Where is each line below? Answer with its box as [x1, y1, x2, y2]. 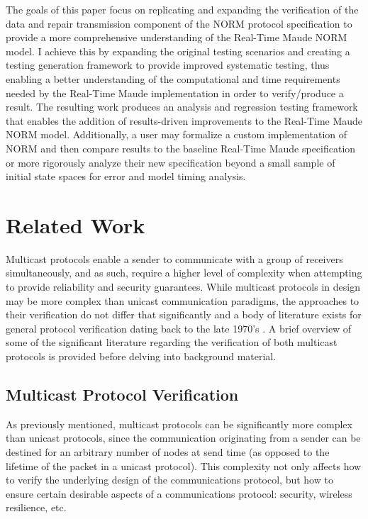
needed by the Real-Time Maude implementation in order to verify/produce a [6, 85, 344, 100]
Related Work [6, 210, 145, 239]
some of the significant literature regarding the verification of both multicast [6, 335, 338, 350]
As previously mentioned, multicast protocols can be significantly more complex [6, 416, 352, 431]
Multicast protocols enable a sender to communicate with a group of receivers [6, 251, 343, 266]
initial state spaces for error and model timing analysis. [6, 169, 246, 184]
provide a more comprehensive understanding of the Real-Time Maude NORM [6, 30, 347, 45]
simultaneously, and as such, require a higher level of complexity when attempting [6, 265, 362, 280]
